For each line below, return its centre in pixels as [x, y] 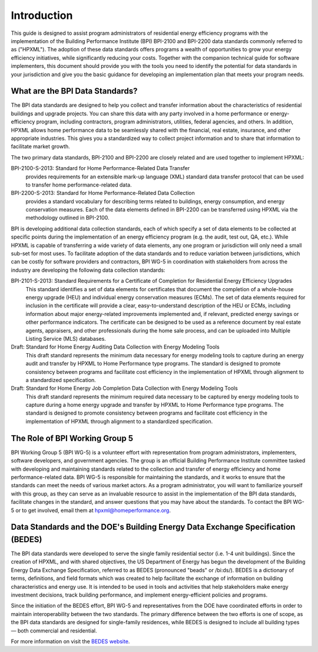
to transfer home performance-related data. [79, 185]
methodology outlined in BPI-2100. [67, 218]
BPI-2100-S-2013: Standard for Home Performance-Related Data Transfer [100, 168]
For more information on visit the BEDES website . [70, 641]
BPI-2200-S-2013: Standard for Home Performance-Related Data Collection [103, 193]
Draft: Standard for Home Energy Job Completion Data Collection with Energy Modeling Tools [124, 388]
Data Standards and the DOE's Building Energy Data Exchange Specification [153, 527]
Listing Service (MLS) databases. [66, 338]
